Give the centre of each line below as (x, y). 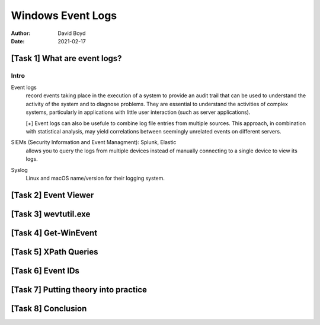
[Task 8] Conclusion (49, 308)
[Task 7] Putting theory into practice (79, 290)
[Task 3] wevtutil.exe (51, 214)
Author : (21, 33)
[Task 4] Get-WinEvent (54, 233)
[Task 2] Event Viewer (52, 195)
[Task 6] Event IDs (45, 271)
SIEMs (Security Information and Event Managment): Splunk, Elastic (94, 142)
